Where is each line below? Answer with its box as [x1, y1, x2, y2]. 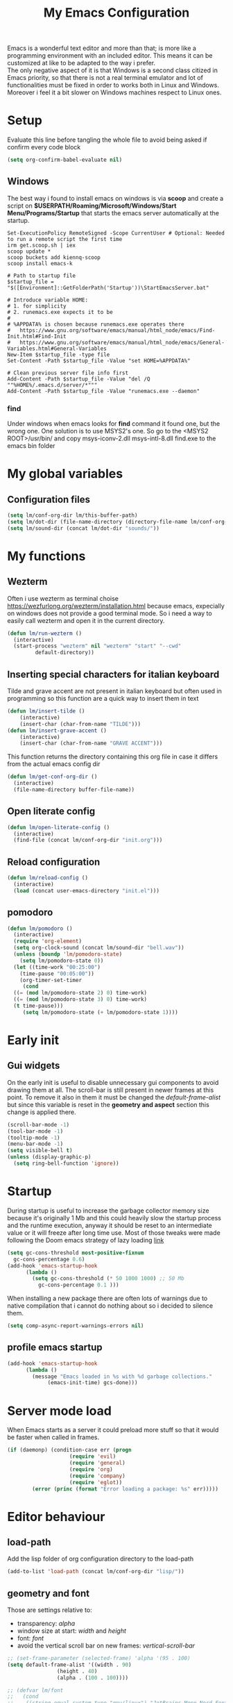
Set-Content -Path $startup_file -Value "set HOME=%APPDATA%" [7, 357, 191, 364]
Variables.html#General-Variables [7, 345, 107, 352]
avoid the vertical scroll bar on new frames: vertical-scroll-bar [17, 1641, 196, 1650]
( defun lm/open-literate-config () [7, 824, 110, 831]
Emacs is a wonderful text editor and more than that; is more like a [7, 44, 196, 53]
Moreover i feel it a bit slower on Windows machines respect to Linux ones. [7, 88, 222, 97]
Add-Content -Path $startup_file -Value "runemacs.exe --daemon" [7, 388, 200, 394]
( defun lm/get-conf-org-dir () [7, 773, 98, 781]
